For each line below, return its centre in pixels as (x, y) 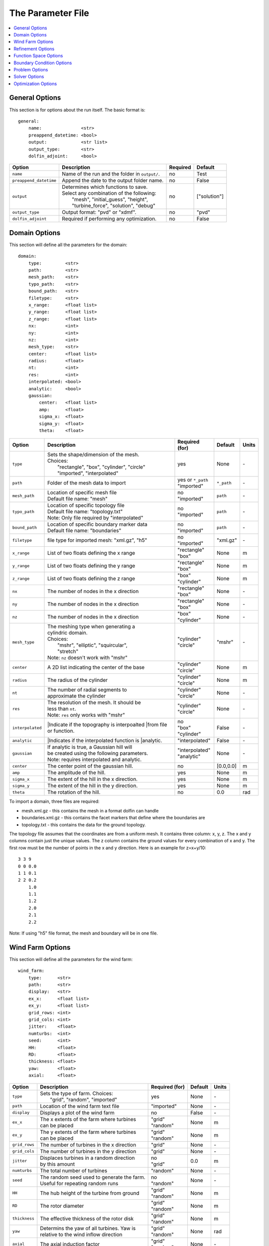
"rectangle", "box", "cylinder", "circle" (101, 467)
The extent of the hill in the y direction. (93, 786)
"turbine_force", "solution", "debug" (114, 206)
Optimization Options (35, 83)
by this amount (57, 1164)
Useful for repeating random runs (79, 1183)
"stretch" (68, 651)
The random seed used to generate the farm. (93, 1177)
